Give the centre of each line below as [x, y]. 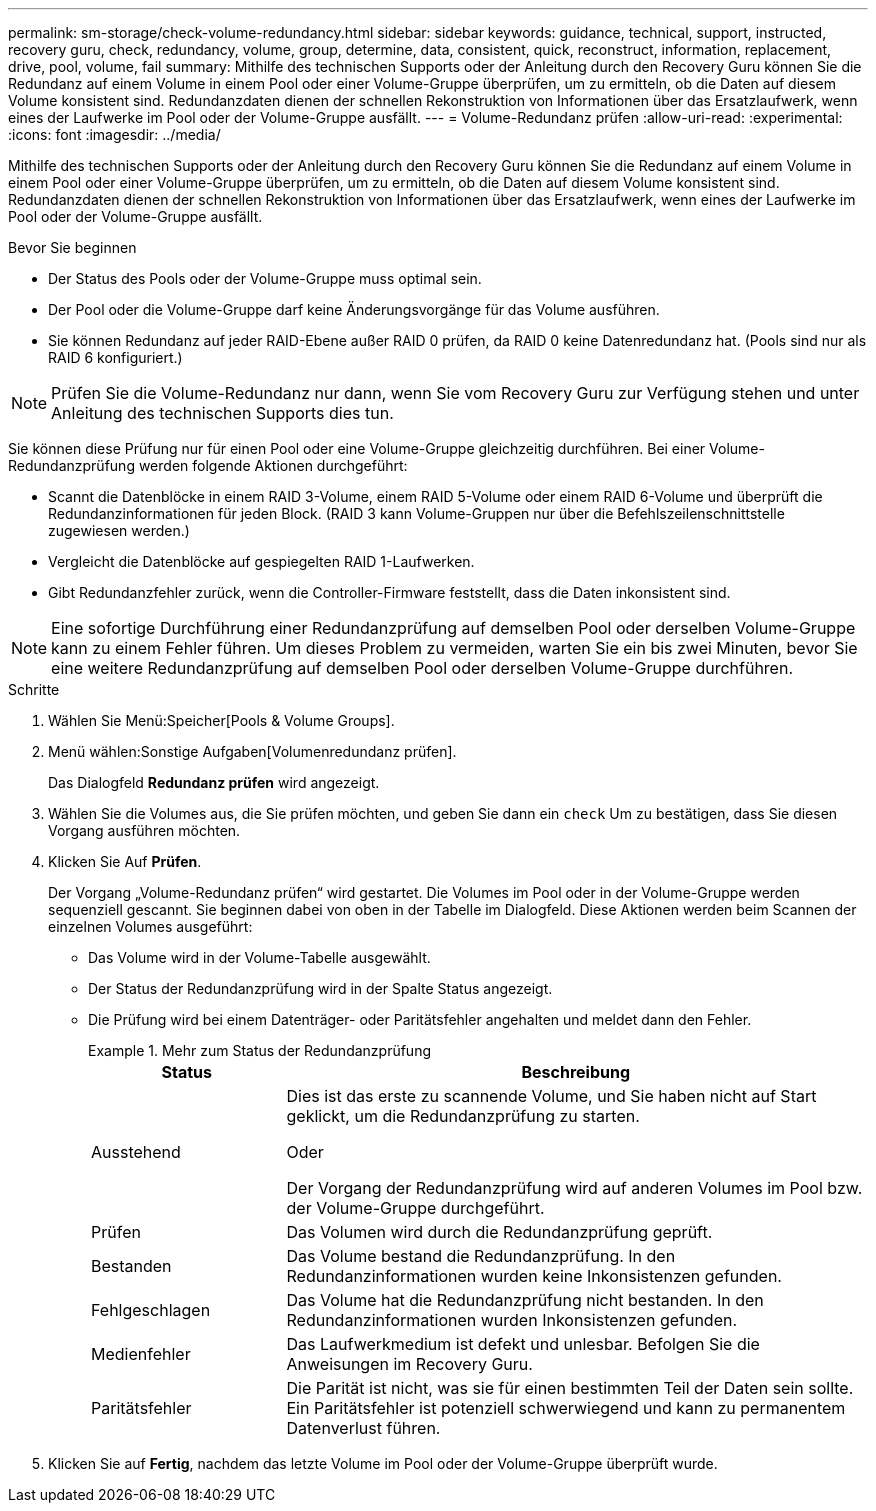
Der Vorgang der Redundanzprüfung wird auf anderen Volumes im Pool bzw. [574, 1188]
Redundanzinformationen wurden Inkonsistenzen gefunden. [512, 1320]
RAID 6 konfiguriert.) [115, 357]
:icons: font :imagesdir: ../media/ [114, 134]
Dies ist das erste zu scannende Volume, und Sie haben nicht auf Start [551, 1096]
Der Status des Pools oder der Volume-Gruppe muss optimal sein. [265, 278]
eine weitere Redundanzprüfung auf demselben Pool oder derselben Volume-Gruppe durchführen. [422, 668]
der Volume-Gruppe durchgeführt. [415, 1208]
